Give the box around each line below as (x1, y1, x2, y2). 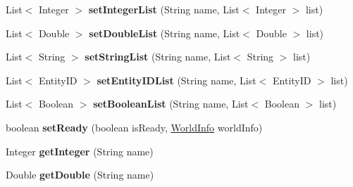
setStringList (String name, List (85, 49, 231, 64)
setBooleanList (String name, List (93, 96, 249, 111)
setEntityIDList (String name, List (97, 72, 256, 87)
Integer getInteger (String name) (6, 143, 154, 158)
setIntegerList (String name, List (88, 2, 240, 16)
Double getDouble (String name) (6, 167, 154, 182)
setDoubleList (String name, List (89, 25, 240, 40)
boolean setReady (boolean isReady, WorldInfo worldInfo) (6, 120, 263, 134)
